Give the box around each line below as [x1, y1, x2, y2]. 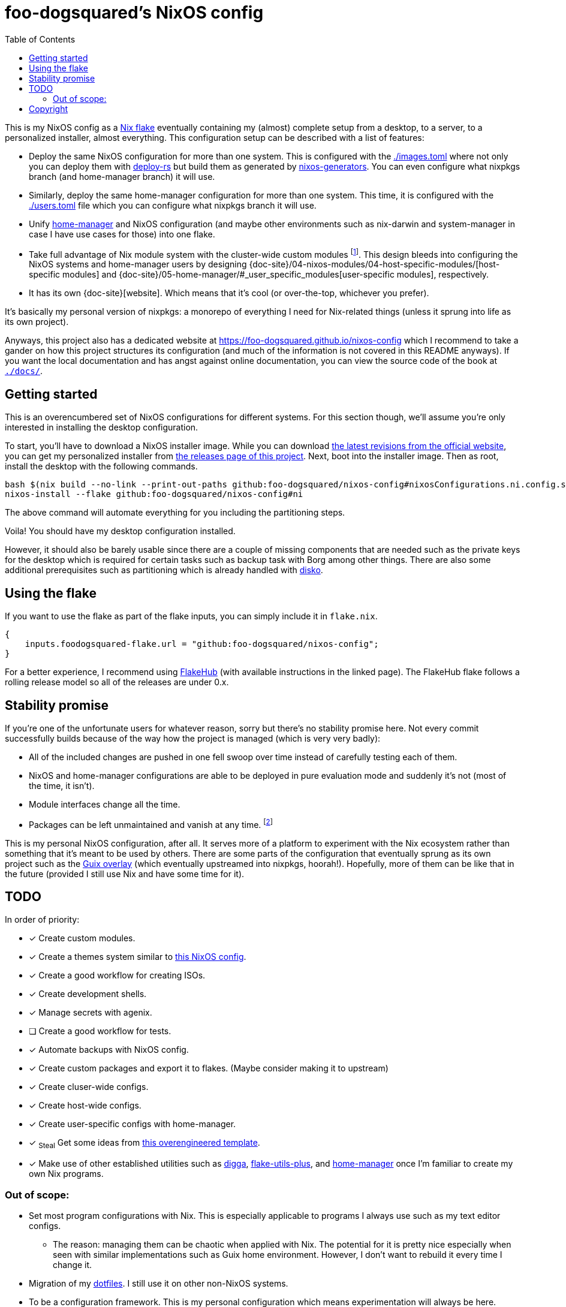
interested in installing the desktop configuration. [5, 422, 198, 433]
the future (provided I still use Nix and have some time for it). [5, 868, 245, 879]
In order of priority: [5, 914, 80, 925]
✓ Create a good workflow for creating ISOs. [29, 970, 206, 981]
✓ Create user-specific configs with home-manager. [29, 1119, 236, 1130]
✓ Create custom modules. [29, 933, 136, 944]
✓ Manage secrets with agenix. [29, 1007, 152, 1018]
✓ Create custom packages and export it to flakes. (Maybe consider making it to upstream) [29, 1063, 389, 1074]
